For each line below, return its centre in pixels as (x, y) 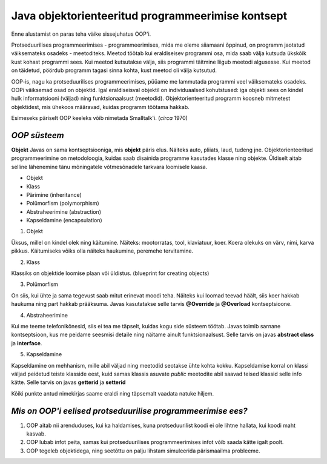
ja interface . (27, 343)
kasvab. (36, 434)
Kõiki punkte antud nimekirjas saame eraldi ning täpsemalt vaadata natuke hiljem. (113, 393)
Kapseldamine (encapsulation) (64, 220)
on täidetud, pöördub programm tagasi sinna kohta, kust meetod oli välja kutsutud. (114, 70)
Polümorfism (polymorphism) (63, 204)
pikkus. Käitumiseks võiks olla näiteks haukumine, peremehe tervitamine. (102, 251)
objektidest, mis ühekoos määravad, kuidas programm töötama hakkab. (101, 107)
